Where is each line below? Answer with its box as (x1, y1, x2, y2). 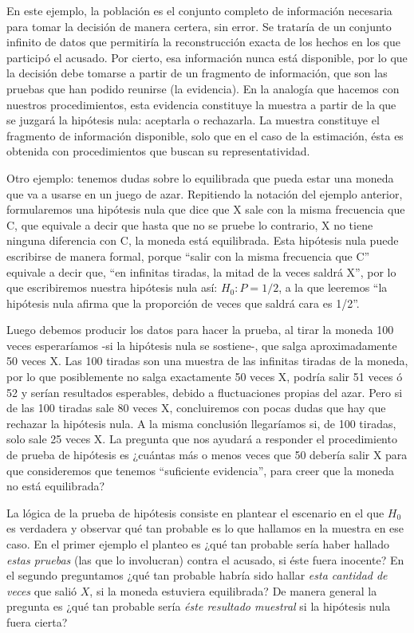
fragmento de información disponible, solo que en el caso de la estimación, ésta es (6, 127, 404, 144)
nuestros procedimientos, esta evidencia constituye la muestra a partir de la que (6, 96, 396, 112)
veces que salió (6, 582, 77, 599)
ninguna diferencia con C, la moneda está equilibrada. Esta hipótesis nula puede (6, 232, 399, 249)
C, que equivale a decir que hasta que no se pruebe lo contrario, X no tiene (6, 216, 373, 233)
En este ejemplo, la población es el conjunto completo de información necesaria (6, 2, 392, 18)
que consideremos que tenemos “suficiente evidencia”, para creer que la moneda (6, 462, 395, 478)
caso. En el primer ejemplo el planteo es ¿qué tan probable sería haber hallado (6, 536, 390, 552)
